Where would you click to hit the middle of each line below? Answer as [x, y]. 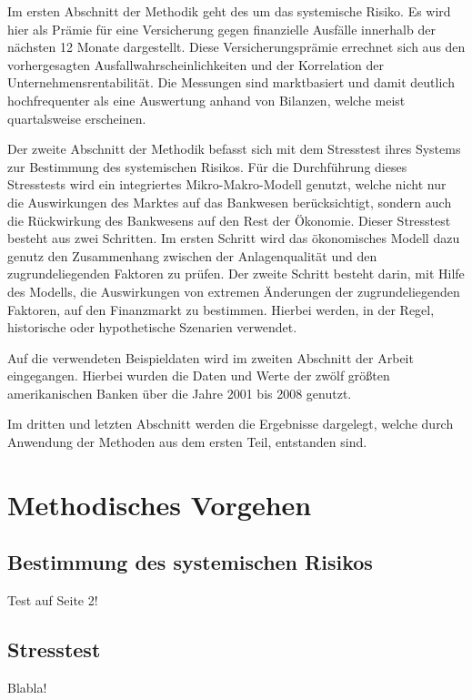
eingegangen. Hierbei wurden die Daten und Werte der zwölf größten [199, 375]
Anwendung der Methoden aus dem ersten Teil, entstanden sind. [187, 442]
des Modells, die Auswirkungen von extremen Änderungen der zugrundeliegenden [234, 291]
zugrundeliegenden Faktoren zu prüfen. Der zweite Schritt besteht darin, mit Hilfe [236, 274]
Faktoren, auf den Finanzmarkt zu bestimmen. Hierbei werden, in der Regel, [221, 309]
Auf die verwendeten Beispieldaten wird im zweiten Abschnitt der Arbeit [211, 357]
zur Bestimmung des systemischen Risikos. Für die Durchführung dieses [207, 166]
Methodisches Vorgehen [160, 504]
